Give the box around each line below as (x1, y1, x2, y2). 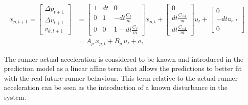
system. (4, 92, 26, 102)
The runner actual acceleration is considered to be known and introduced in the (4, 53, 244, 64)
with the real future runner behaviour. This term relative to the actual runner (4, 72, 238, 83)
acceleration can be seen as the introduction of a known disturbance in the (4, 82, 227, 92)
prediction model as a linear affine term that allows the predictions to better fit (4, 63, 242, 73)
